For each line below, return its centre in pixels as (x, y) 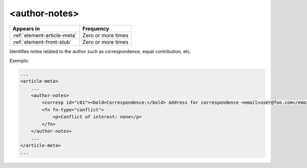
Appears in (26, 29)
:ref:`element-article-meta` (45, 35)
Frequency (96, 29)
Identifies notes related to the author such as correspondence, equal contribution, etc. (100, 51)
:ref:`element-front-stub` (42, 42)
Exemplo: (19, 61)
